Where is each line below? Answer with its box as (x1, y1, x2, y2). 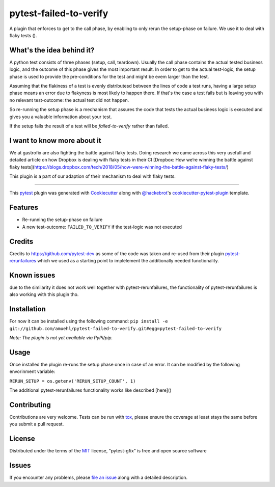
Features (9, 203, 38, 212)
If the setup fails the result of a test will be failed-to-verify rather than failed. (9, 123, 169, 129)
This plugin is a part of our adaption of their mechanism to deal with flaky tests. (9, 173, 176, 179)
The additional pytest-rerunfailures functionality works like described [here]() (9, 387, 172, 393)
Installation (9, 305, 46, 313)
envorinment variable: (9, 368, 56, 374)
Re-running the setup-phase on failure (22, 217, 103, 223)
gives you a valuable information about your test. (9, 114, 112, 120)
